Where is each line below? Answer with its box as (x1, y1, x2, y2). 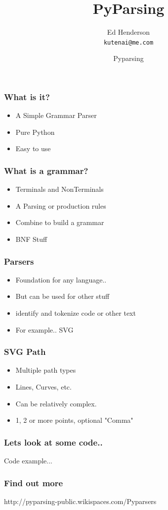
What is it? (4, 90, 50, 103)
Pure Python (15, 126, 55, 137)
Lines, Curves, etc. (15, 382, 72, 392)
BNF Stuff (15, 234, 47, 244)
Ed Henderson (107, 27, 150, 37)
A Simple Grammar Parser (15, 110, 97, 120)
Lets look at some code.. (4, 436, 103, 448)
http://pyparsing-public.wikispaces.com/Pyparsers (4, 496, 157, 506)
